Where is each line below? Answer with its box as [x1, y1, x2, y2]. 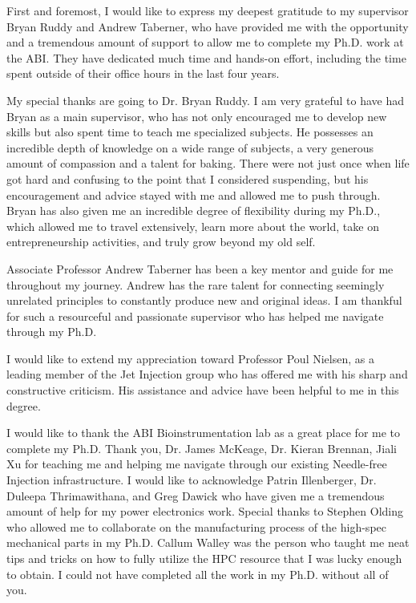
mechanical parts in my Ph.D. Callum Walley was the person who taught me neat [6, 534, 410, 551]
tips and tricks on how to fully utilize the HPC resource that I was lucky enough [6, 550, 402, 566]
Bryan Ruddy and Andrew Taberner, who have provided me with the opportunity [6, 18, 409, 34]
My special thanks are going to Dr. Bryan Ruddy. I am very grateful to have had [6, 91, 405, 108]
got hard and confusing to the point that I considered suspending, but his [6, 170, 369, 187]
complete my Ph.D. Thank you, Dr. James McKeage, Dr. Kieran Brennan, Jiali [6, 439, 397, 456]
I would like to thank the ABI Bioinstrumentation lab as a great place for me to [6, 424, 401, 441]
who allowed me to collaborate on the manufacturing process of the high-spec [6, 518, 386, 535]
